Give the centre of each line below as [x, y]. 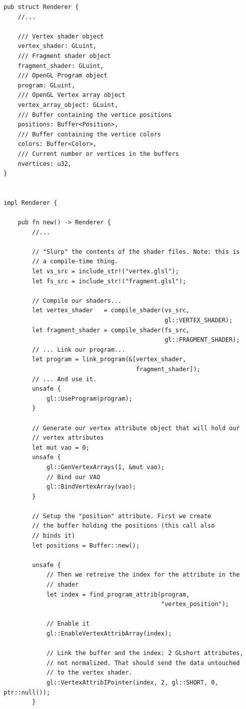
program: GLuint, [46, 85]
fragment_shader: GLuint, [61, 66]
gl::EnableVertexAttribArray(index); [109, 634]
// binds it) [54, 536]
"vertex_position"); [195, 604]
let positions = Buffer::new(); [86, 545]
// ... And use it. [64, 379]
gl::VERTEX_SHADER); [199, 320]
